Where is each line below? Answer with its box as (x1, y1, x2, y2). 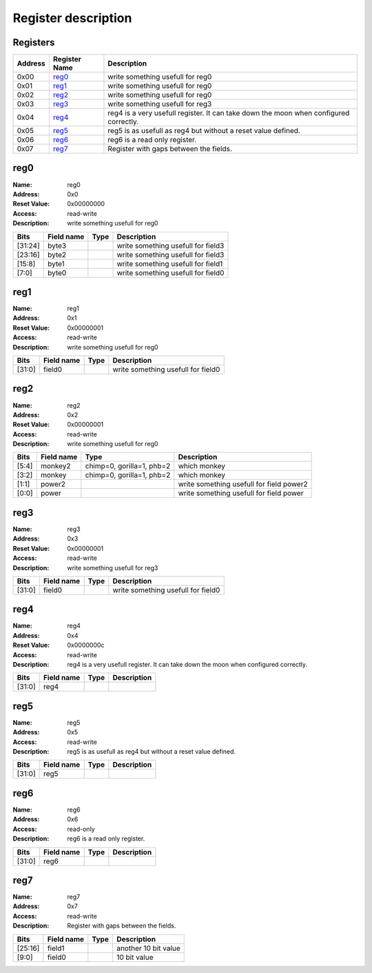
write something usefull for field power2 (178, 479, 308, 489)
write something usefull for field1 (116, 259, 223, 268)
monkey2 (40, 461, 71, 471)
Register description (12, 10, 132, 26)
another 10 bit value (116, 943, 180, 953)
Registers (12, 37, 55, 48)
